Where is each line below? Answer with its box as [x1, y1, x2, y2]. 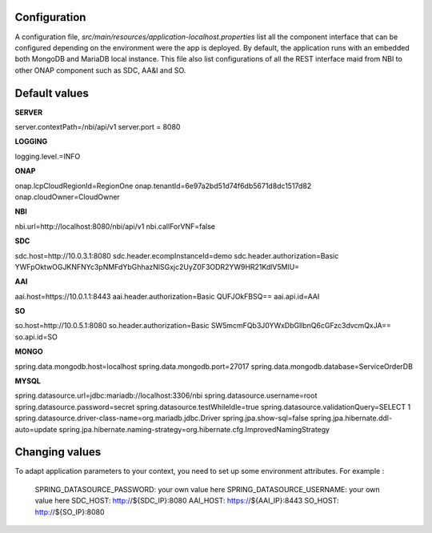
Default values [14, 86, 90, 100]
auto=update [14, 424, 58, 434]
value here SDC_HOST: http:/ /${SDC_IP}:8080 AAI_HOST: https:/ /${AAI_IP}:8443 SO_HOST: [34, 496, 339, 506]
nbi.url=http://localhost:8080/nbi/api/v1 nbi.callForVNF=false [14, 221, 216, 231]
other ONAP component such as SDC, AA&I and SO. [14, 65, 186, 75]
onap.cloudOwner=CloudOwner [14, 192, 120, 202]
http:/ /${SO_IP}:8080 [34, 507, 105, 516]
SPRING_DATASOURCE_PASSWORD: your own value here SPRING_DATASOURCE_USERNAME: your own [34, 484, 380, 494]
